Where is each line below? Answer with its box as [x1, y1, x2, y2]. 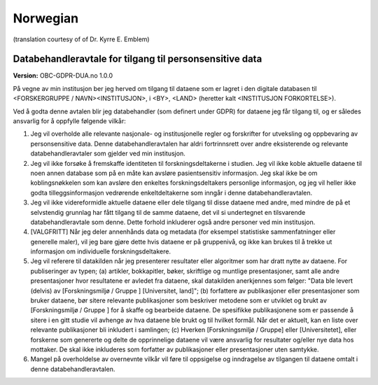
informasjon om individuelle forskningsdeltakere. [30, 247, 171, 255]
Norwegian [13, 10, 79, 26]
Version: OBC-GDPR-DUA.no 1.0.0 [13, 71, 113, 80]
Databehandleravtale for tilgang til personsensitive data [13, 53, 262, 65]
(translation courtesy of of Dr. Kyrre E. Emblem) [13, 35, 150, 43]
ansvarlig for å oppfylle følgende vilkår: [13, 117, 126, 125]
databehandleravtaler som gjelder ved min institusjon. [30, 149, 185, 157]
